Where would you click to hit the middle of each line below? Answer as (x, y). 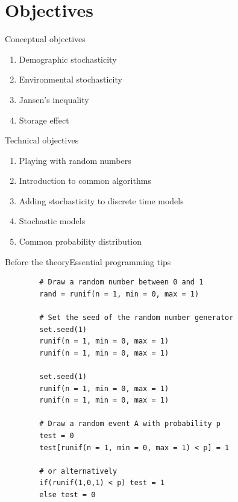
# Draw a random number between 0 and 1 (121, 282)
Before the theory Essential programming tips (88, 261)
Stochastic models (52, 221)
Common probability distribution (80, 241)
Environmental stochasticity (70, 79)
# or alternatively (78, 471)
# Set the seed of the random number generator (136, 318)
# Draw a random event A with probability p (130, 424)
